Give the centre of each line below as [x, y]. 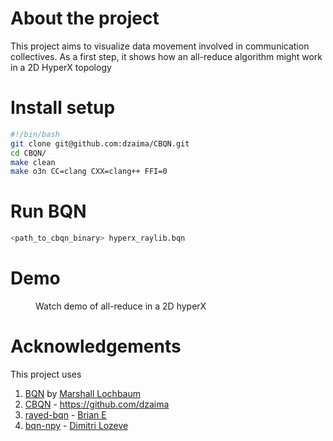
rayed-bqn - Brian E [65, 414]
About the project [85, 18]
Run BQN [48, 211]
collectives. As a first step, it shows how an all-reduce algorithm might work [166, 56]
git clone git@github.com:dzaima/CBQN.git [100, 143]
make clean [33, 162]
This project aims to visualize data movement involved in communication [160, 46]
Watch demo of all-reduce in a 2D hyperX [121, 306]
